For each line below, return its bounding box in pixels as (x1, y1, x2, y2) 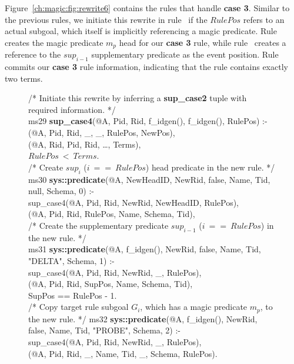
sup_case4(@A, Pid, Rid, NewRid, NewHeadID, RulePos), (28, 196, 239, 208)
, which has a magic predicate (140, 300, 248, 313)
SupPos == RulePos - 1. (28, 289, 117, 301)
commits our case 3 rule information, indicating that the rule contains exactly (5, 61, 288, 73)
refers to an (243, 13, 285, 25)
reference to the (5, 48, 61, 61)
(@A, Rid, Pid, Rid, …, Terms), (28, 138, 141, 150)
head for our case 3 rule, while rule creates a (119, 36, 286, 48)
